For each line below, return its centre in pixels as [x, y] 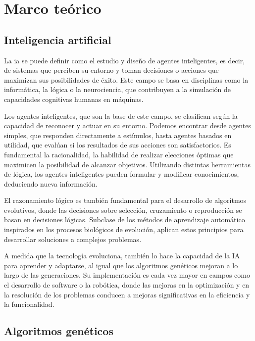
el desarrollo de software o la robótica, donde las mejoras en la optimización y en [127, 285]
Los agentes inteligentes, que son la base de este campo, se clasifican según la [121, 116]
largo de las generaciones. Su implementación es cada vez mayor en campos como [127, 275]
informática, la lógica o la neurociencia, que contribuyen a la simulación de [117, 89]
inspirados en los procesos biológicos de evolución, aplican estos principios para [124, 229]
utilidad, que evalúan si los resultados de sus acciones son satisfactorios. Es [118, 145]
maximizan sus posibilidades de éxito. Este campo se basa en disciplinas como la [126, 79]
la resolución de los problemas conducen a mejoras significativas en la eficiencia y [127, 294]
